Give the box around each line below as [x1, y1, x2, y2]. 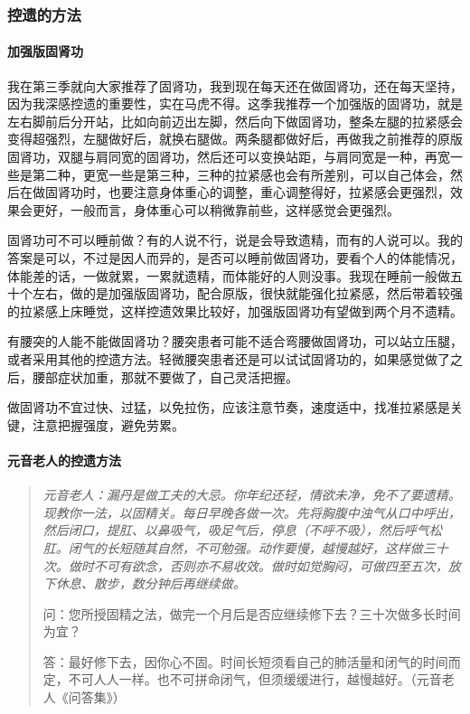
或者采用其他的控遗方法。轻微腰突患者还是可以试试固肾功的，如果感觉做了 [7, 349, 450, 368]
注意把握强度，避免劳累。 [32, 415, 184, 434]
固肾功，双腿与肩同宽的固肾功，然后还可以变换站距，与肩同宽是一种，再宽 [7, 147, 450, 166]
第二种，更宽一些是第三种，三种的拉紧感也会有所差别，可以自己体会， [32, 164, 450, 183]
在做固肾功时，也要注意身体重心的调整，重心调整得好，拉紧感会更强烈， [19, 183, 450, 202]
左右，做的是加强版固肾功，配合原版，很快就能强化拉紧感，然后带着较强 [32, 284, 463, 303]
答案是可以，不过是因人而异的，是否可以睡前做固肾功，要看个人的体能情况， [7, 248, 463, 267]
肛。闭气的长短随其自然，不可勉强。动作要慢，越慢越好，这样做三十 [42, 538, 448, 557]
